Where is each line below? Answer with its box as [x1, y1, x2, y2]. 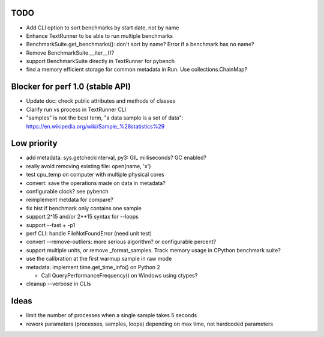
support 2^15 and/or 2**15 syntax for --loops [26, 213, 139, 220]
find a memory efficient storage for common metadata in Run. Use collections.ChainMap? [26, 66, 248, 73]
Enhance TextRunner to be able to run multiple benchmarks [26, 32, 173, 39]
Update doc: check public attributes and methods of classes [26, 97, 176, 105]
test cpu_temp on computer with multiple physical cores [26, 171, 164, 178]
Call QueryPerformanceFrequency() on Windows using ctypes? [41, 272, 198, 279]
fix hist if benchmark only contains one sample [26, 204, 142, 211]
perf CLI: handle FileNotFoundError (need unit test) [26, 229, 152, 237]
